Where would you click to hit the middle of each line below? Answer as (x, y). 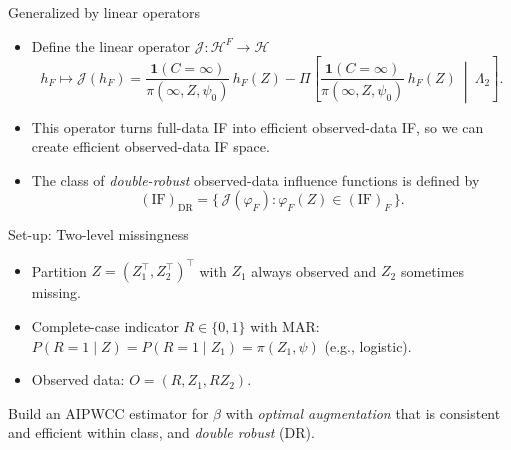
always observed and (314, 270)
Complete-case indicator (105, 326)
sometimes (432, 270)
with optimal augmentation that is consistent (363, 412)
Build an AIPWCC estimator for (108, 412)
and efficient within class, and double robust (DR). (161, 432)
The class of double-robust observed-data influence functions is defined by (255, 179)
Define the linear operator (111, 45)
